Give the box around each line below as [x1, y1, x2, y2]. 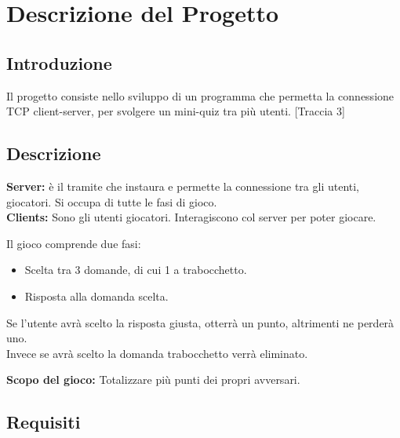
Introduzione [6, 50, 112, 75]
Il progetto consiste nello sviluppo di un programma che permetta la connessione [6, 87, 395, 104]
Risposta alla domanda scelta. [24, 287, 169, 304]
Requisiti [6, 410, 81, 434]
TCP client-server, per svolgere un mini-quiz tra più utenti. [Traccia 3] [6, 103, 345, 119]
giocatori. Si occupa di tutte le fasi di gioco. [6, 193, 217, 210]
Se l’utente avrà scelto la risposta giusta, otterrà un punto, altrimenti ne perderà [6, 314, 395, 330]
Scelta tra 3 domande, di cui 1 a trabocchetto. [24, 261, 247, 278]
